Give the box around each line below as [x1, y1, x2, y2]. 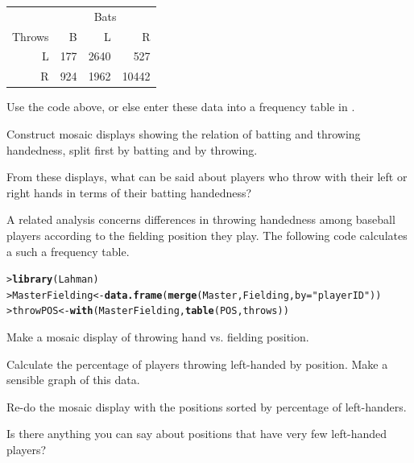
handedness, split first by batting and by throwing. [6, 141, 258, 158]
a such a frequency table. [6, 242, 130, 259]
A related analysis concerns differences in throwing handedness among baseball [6, 211, 395, 228]
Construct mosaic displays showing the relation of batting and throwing [6, 125, 361, 142]
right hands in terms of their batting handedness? [6, 184, 252, 200]
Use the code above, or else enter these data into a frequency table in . [6, 98, 355, 115]
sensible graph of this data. [6, 371, 140, 388]
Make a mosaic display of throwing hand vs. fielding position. [6, 329, 309, 345]
